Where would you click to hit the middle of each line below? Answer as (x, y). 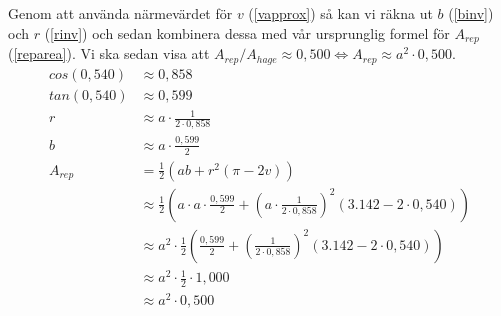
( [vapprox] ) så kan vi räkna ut (340, 13)
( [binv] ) (471, 13)
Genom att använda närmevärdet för (120, 13)
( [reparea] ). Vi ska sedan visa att (109, 53)
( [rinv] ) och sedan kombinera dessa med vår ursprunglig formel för (247, 32)
